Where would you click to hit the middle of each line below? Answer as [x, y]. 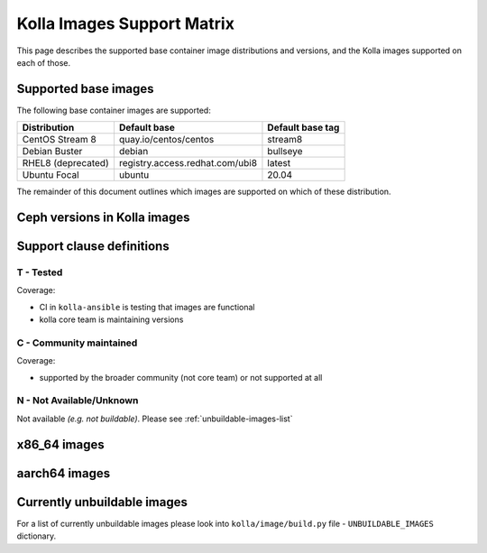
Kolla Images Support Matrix [125, 23]
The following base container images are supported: [114, 110]
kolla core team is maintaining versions [111, 319]
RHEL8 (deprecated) [65, 163]
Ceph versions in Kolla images [103, 218]
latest [279, 163]
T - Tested [40, 272]
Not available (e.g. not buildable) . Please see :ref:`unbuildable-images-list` [155, 419]
